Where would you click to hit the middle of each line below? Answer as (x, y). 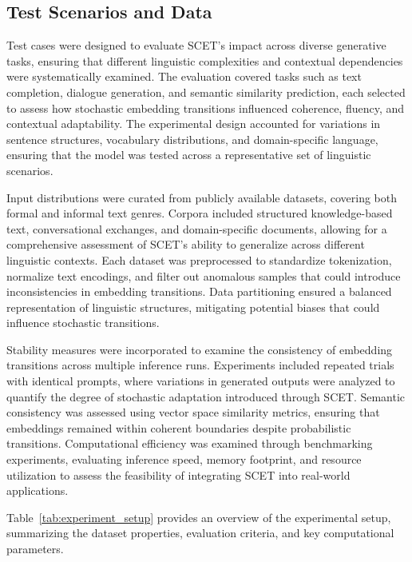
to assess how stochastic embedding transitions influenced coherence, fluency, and (206, 108)
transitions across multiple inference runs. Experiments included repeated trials (200, 365)
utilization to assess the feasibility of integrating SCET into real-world (178, 474)
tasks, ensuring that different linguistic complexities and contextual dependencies (205, 60)
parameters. (35, 549)
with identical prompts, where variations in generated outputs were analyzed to (201, 381)
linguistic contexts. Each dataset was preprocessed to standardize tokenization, (199, 259)
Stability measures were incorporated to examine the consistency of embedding (200, 349)
